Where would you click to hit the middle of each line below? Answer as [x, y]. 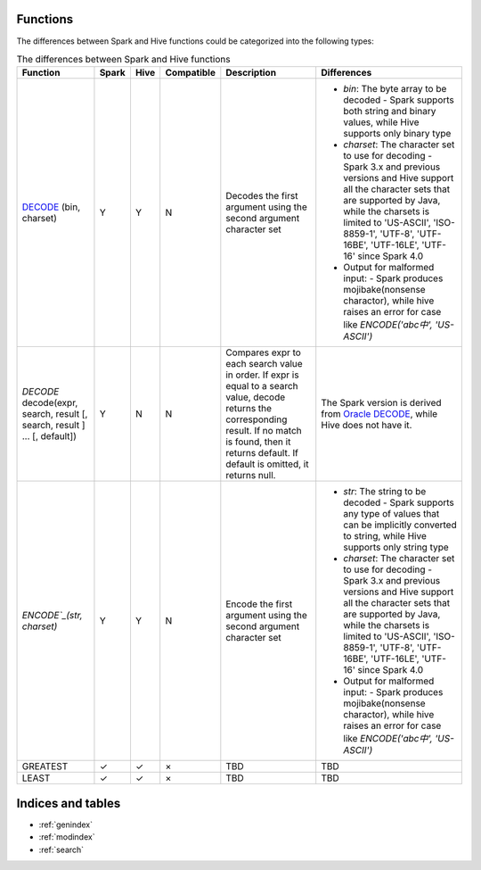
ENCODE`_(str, [53, 616]
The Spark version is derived [381, 403]
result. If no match [264, 431]
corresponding [257, 419]
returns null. [251, 476]
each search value [264, 364]
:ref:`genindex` [66, 824]
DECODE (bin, [51, 207]
